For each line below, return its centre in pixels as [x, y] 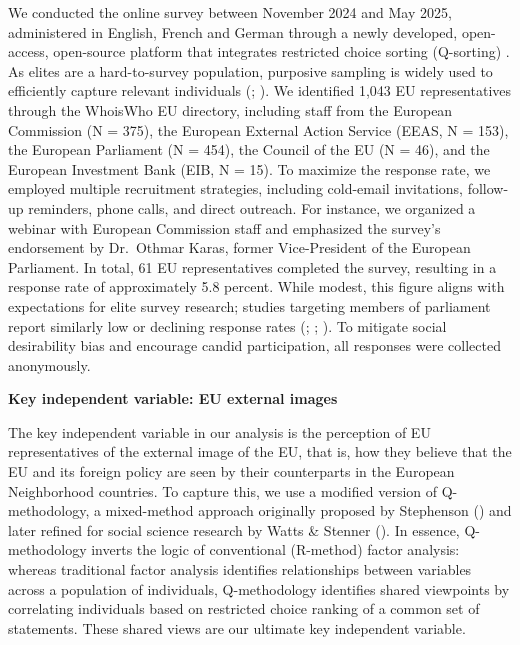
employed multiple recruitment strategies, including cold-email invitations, [235, 188]
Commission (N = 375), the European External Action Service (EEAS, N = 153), [258, 129]
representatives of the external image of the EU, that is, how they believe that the [260, 451]
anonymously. [49, 364]
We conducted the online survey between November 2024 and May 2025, [230, 12]
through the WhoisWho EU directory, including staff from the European [230, 109]
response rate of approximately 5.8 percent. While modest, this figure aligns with [256, 286]
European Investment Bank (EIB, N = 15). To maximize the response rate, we [249, 168]
